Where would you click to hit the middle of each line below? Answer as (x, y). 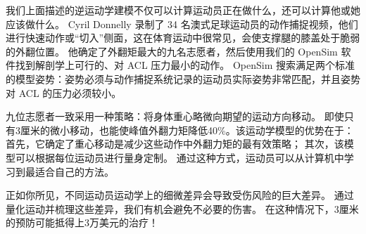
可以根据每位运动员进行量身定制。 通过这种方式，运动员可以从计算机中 (179, 157)
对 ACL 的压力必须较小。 (64, 92)
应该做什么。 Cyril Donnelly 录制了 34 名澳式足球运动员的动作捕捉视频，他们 (182, 24)
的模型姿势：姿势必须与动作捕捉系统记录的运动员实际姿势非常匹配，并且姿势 (183, 78)
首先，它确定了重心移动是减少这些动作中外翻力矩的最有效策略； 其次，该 (175, 144)
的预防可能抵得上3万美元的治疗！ (82, 222)
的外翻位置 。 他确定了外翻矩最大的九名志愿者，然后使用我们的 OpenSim (172, 51)
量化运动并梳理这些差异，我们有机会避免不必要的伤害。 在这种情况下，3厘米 (182, 208)
